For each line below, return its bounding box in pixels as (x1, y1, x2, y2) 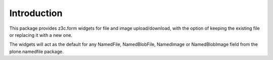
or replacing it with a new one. (9, 32, 73, 38)
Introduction (9, 8, 63, 19)
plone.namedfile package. (9, 48, 64, 54)
